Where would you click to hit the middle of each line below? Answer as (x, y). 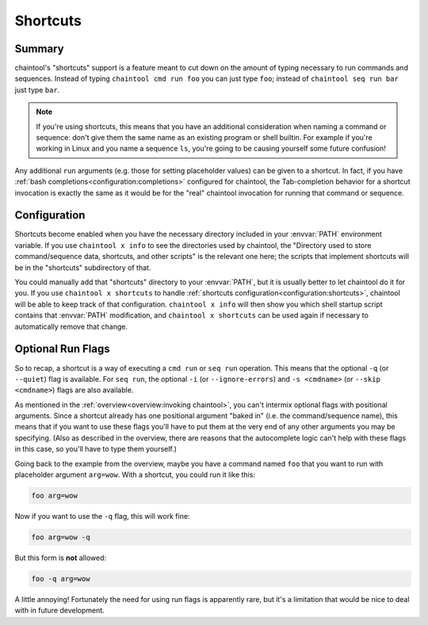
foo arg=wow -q (61, 537)
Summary (39, 49)
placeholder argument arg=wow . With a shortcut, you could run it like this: (135, 474)
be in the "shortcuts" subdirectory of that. (83, 267)
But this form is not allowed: (61, 558)
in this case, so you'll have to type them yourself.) (96, 449)
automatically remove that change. (71, 326)
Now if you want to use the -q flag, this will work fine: (102, 516)
